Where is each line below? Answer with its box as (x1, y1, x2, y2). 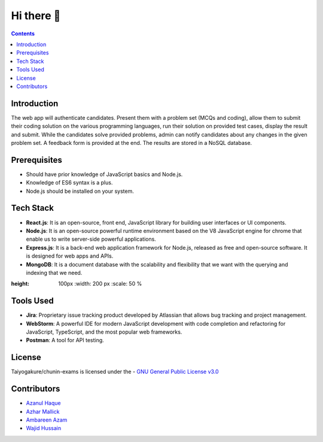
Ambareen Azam (26, 416, 68, 423)
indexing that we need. (26, 269, 83, 276)
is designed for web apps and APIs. (26, 252, 114, 260)
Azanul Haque (26, 399, 61, 407)
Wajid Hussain (26, 425, 62, 432)
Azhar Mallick (26, 408, 60, 415)
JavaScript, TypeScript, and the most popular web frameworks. (26, 328, 182, 335)
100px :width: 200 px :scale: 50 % (58, 280, 142, 287)
